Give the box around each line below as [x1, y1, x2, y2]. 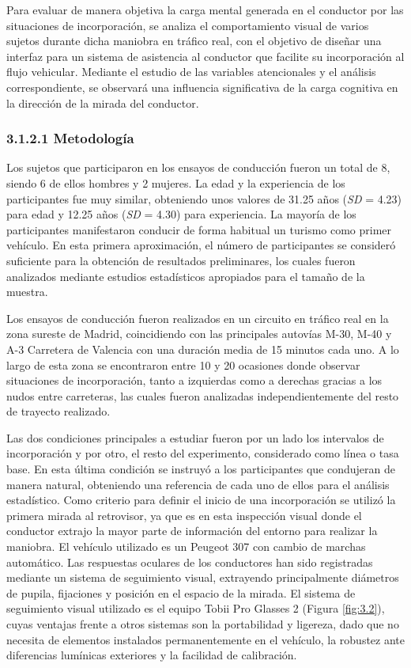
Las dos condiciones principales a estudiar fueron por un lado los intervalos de [6, 429, 384, 446]
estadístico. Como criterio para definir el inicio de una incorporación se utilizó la [6, 492, 396, 508]
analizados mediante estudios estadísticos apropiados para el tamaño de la [6, 268, 365, 284]
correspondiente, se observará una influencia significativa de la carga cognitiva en [6, 78, 398, 95]
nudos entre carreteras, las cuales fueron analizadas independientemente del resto [6, 387, 399, 404]
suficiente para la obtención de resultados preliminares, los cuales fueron [6, 252, 356, 268]
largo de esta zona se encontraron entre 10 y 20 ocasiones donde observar [6, 356, 360, 373]
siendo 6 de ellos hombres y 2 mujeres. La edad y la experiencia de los [6, 174, 345, 191]
